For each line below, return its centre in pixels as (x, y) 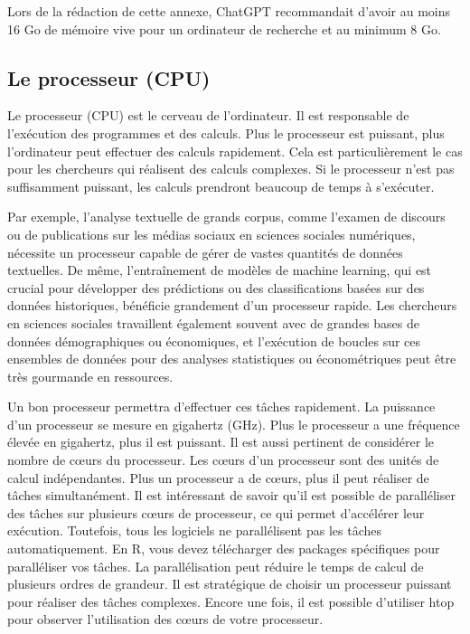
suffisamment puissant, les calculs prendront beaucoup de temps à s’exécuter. (221, 186)
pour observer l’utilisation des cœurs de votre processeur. (165, 619)
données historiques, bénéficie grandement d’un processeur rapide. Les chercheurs (232, 305)
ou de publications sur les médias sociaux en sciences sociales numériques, (211, 234)
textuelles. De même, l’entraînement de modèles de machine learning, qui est (220, 270)
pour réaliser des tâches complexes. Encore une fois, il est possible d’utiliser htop (231, 601)
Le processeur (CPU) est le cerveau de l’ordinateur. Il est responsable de (208, 115)
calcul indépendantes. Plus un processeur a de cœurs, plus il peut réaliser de (218, 477)
